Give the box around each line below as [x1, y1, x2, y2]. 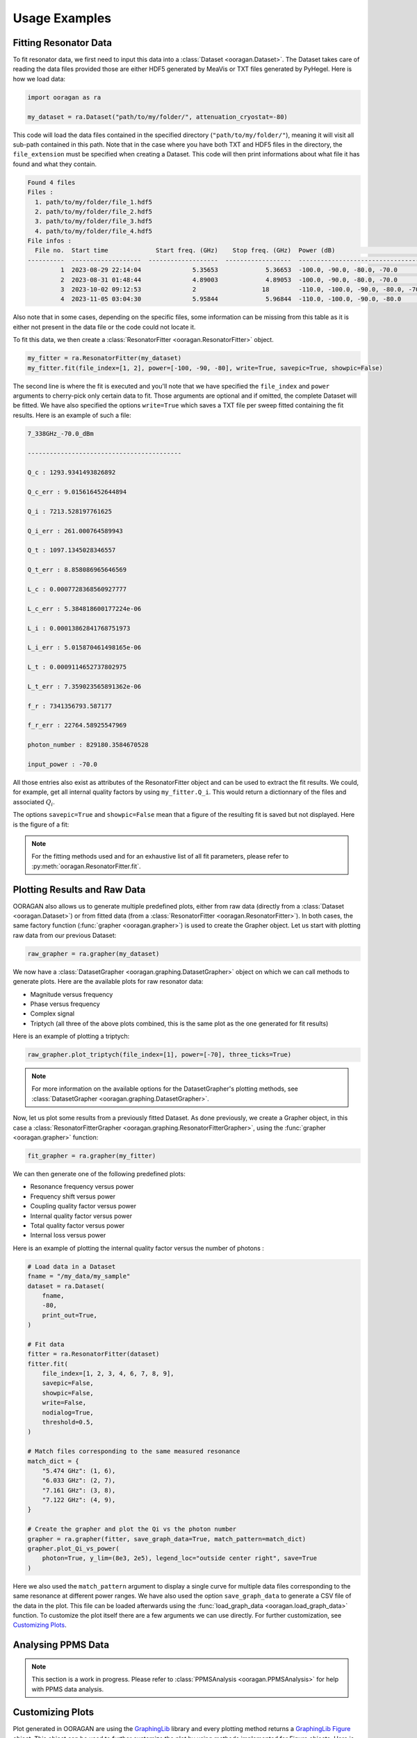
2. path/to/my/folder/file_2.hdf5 [35, 207, 153, 216]
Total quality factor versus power [30, 1221, 125, 1230]
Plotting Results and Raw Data [13, 884, 146, 895]
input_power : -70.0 [27, 761, 97, 768]
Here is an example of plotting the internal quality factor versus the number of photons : [13, 1244, 264, 1252]
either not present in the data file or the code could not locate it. [13, 323, 196, 331]
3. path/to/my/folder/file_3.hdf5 [35, 218, 153, 225]
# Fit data [27, 1340, 65, 1348]
